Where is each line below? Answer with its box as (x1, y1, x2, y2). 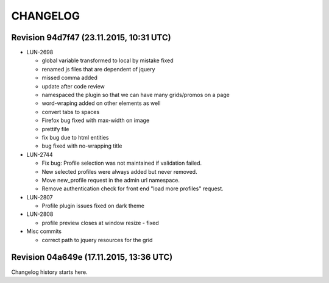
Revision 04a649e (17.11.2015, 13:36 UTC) (11, 252, 173, 262)
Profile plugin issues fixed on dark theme (41, 202, 144, 210)
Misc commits (26, 227, 62, 235)
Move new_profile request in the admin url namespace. (41, 176, 180, 184)
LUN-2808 (26, 210, 54, 218)
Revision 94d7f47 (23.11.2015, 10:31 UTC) (11, 32, 171, 43)
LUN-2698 (26, 49, 54, 56)
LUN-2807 (26, 193, 53, 201)
